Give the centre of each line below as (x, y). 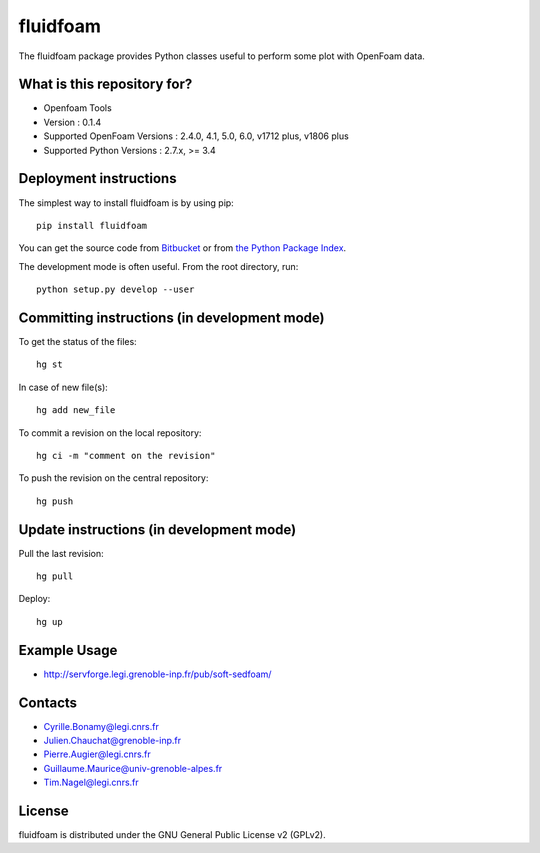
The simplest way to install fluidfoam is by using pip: (126, 202)
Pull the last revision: (61, 553)
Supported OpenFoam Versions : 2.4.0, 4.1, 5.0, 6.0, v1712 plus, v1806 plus (196, 136)
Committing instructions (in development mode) (171, 317)
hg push (55, 501)
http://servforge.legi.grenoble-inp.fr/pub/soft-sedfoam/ (157, 674)
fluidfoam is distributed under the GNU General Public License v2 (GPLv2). (172, 835)
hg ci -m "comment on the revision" (126, 455)
